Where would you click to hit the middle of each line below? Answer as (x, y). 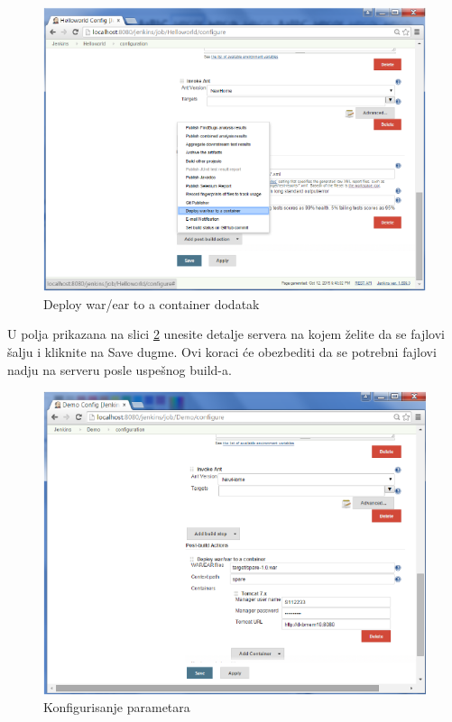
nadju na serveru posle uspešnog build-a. (120, 369)
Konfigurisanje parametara (117, 707)
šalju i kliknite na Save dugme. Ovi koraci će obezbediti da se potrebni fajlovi (222, 351)
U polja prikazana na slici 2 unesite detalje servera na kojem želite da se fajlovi (226, 334)
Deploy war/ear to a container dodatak (152, 303)
